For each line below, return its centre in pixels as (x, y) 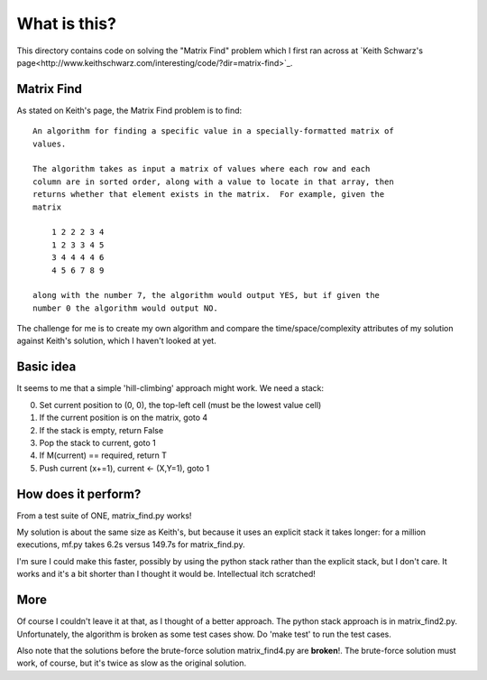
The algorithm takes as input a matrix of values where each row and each (202, 169)
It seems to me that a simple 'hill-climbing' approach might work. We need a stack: (170, 388)
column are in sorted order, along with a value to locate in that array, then (213, 182)
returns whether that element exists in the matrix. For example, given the (209, 195)
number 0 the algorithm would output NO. (125, 308)
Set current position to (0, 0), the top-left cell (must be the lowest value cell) (180, 405)
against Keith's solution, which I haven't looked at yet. (116, 341)
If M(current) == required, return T (103, 455)
